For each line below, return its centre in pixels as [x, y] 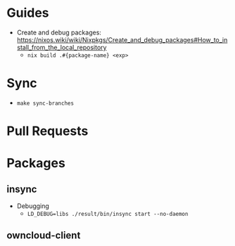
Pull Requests [47, 131]
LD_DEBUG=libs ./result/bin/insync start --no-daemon [108, 214]
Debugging [33, 206]
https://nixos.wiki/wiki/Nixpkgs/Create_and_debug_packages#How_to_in [122, 39]
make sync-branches [45, 103]
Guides [28, 13]
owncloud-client [44, 236]
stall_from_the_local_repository [62, 47]
